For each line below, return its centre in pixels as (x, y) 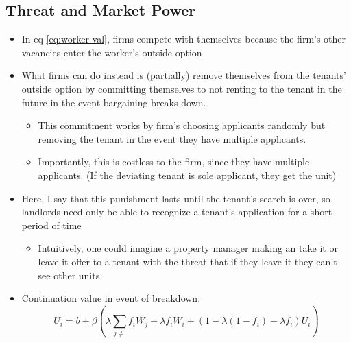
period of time (51, 225)
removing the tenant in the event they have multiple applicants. (172, 138)
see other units (69, 275)
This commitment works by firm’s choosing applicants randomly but (182, 125)
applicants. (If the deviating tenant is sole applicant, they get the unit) (187, 175)
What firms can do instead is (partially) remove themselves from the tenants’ (184, 75)
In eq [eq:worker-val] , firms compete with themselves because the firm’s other (184, 39)
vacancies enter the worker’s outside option (112, 52)
